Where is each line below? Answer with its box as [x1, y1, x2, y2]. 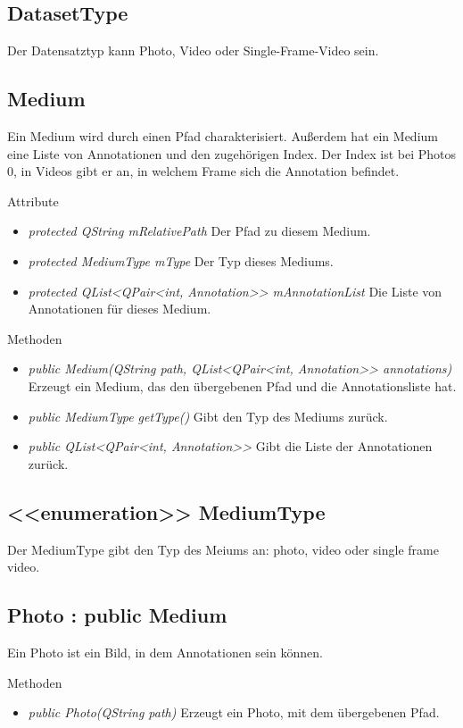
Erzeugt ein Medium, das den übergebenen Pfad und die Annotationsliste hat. [28, 376, 457, 395]
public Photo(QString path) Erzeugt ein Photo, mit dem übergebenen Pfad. [28, 703, 440, 722]
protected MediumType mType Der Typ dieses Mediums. [28, 251, 334, 270]
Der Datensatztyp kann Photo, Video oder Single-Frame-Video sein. [7, 41, 379, 60]
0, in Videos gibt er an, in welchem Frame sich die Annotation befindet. [7, 162, 400, 180]
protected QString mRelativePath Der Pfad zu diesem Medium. [28, 222, 371, 240]
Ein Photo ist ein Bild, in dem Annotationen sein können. [7, 642, 323, 661]
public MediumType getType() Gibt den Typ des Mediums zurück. [28, 406, 388, 425]
